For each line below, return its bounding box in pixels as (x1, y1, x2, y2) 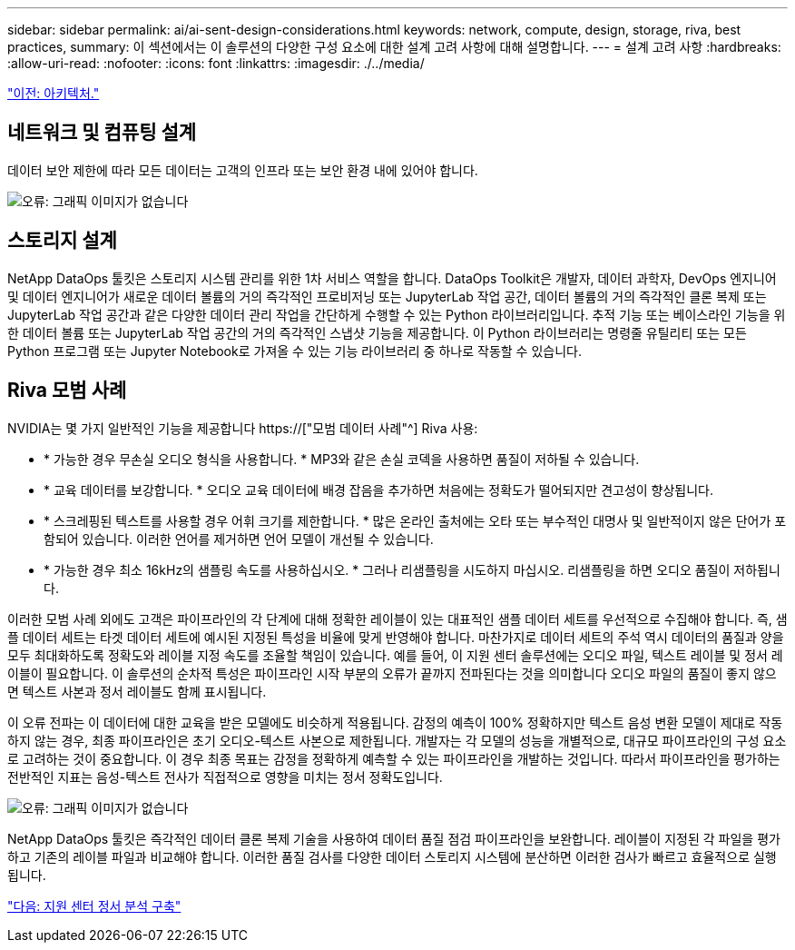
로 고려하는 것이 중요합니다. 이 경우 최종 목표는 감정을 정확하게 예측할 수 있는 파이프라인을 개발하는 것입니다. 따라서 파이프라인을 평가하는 (7, 750, 780, 767)
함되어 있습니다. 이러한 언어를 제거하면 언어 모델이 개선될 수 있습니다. (44, 530, 434, 547)
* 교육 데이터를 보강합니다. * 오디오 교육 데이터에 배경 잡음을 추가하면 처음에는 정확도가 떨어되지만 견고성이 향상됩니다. (44, 481, 714, 498)
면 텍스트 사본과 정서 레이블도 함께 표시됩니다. (7, 683, 267, 699)
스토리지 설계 (7, 229, 117, 252)
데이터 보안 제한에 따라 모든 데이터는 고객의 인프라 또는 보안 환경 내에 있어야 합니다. (7, 162, 478, 178)
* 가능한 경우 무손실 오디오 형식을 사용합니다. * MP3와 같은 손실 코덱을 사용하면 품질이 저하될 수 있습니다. (44, 450, 640, 467)
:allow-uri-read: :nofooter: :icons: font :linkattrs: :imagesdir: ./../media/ (7, 55, 425, 71)
